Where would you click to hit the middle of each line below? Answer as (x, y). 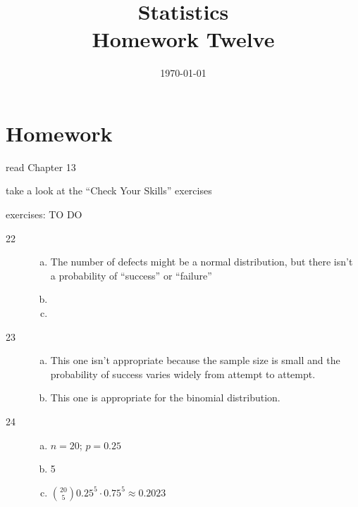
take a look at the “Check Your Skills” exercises (109, 190)
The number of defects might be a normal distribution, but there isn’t (202, 262)
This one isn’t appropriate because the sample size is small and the (195, 360)
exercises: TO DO (44, 214)
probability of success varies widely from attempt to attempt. (183, 374)
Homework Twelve (183, 39)
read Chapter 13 (41, 167)
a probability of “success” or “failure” (131, 275)
